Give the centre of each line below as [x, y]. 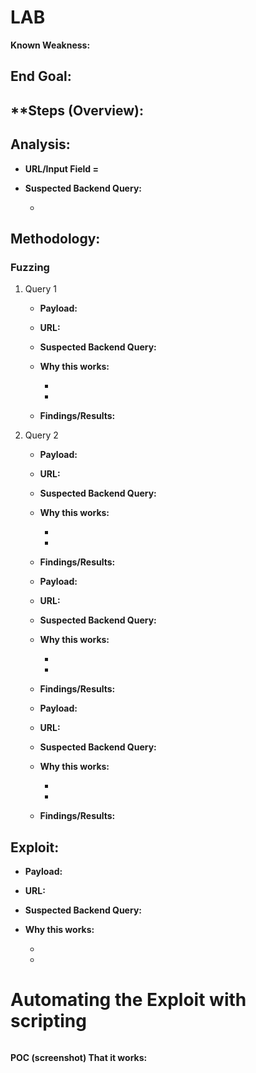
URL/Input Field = [62, 168]
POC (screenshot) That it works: [79, 1057]
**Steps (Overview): [77, 110]
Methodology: [55, 238]
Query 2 [41, 435]
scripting [48, 1021]
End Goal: [41, 76]
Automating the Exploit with [128, 1000]
